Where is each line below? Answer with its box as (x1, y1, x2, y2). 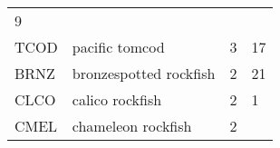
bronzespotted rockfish (72, 63, 216, 84)
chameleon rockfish (72, 115, 192, 136)
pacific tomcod (72, 36, 165, 57)
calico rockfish (72, 89, 162, 110)
